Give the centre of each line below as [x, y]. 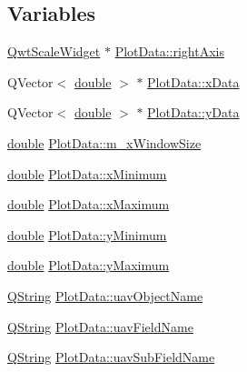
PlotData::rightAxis [169, 51]
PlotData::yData [193, 112]
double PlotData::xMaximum [89, 204]
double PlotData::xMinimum [87, 173]
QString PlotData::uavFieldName [100, 326]
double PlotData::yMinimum [87, 234]
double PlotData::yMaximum [89, 265]
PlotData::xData [193, 81]
